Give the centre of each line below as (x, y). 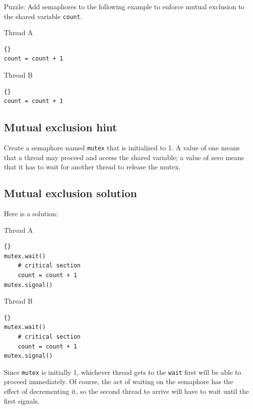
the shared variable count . (43, 16)
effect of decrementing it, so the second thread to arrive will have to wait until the (126, 391)
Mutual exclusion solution (71, 193)
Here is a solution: (31, 214)
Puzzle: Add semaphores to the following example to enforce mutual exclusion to (124, 6)
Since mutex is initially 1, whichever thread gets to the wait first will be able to (123, 372)
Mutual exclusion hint (61, 127)
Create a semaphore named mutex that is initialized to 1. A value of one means (122, 148)
